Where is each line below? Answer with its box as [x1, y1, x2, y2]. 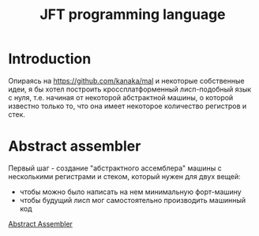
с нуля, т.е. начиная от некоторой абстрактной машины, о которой [8, 92, 234, 102]
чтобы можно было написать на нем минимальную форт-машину [19, 187, 242, 197]
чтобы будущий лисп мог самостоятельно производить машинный [19, 195, 246, 204]
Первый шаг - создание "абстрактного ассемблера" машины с [8, 163, 223, 173]
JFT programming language [39, 6, 227, 24]
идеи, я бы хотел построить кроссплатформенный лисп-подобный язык [8, 84, 252, 94]
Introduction [8, 50, 92, 68]
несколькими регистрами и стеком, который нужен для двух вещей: [8, 171, 241, 181]
